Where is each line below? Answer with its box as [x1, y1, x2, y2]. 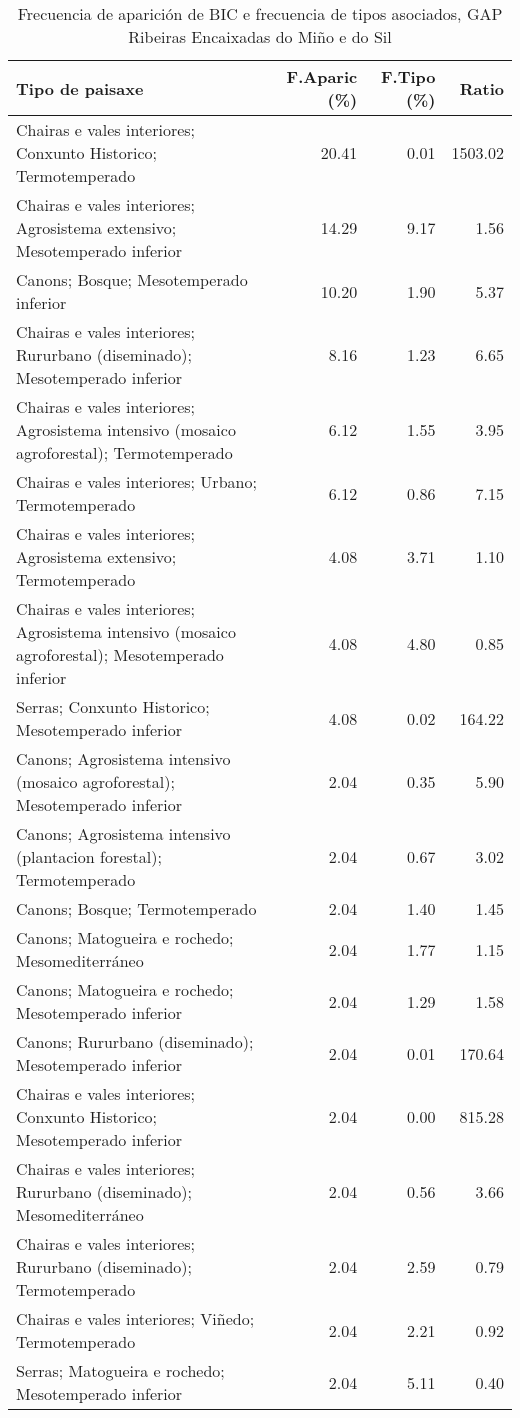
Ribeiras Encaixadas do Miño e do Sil [128, 25, 392, 48]
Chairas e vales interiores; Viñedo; [16, 1307, 255, 1330]
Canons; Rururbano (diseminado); [16, 1030, 254, 1053]
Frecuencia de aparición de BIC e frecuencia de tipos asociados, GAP [17, 2, 503, 25]
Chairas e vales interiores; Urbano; [16, 470, 257, 493]
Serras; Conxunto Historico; [16, 695, 210, 718]
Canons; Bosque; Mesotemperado [16, 268, 248, 291]
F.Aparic [286, 65, 358, 88]
